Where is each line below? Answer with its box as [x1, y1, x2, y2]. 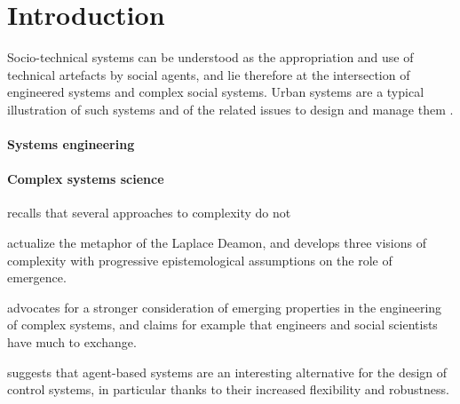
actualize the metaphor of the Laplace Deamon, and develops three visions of [7, 234, 427, 252]
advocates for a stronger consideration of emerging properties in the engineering [7, 297, 442, 316]
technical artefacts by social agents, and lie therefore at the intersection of [7, 65, 410, 83]
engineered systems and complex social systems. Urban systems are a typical [7, 83, 424, 101]
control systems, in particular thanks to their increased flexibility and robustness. [7, 380, 449, 399]
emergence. [7, 268, 67, 287]
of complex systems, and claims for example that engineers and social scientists [7, 315, 438, 334]
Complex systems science [7, 170, 164, 188]
